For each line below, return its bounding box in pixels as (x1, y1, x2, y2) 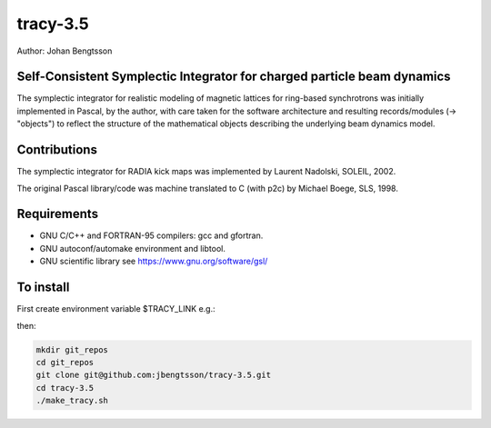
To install (16, 280, 70, 295)
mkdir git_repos (35, 344, 109, 354)
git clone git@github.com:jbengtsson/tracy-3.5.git (35, 370, 272, 381)
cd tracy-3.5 (35, 383, 95, 393)
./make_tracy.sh (35, 395, 109, 406)
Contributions (16, 142, 97, 158)
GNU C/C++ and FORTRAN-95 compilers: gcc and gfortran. (39, 230, 264, 241)
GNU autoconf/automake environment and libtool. (39, 243, 226, 254)
